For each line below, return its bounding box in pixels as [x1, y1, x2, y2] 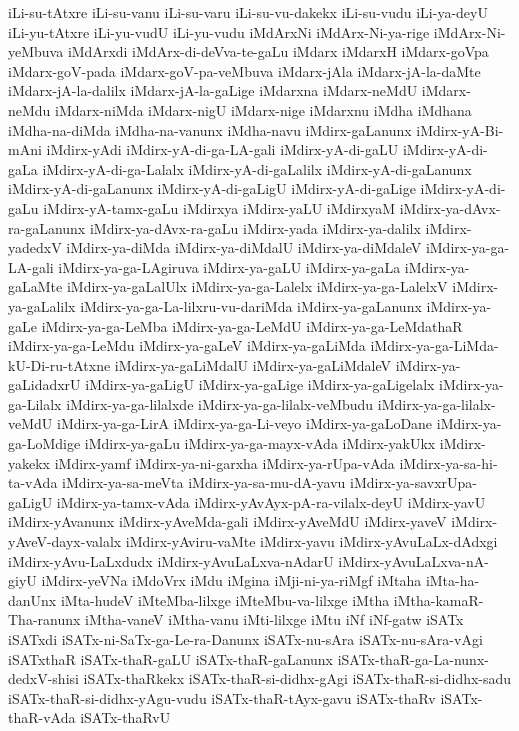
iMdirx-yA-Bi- [416, 119, 504, 140]
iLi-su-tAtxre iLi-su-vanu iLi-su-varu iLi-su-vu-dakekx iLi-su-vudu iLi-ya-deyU [8, 2, 488, 22]
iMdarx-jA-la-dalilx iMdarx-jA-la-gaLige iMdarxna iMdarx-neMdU [8, 80, 418, 101]
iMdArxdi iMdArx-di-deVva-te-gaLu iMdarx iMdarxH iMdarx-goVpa [67, 41, 489, 62]
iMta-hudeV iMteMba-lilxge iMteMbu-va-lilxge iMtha [60, 589, 390, 610]
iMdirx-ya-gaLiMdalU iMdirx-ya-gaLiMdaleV [114, 354, 392, 375]
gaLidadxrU [8, 374, 81, 395]
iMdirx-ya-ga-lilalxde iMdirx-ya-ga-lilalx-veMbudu [66, 393, 374, 414]
